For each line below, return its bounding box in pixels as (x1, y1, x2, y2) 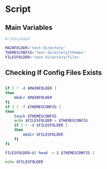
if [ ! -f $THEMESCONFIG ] (5, 104, 61, 109)
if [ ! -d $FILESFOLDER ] (14, 123, 68, 128)
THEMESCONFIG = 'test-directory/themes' (5, 50, 86, 55)
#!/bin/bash (5, 36, 30, 41)
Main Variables (5, 23, 53, 32)
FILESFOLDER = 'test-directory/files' (5, 55, 81, 60)
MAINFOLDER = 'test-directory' (5, 45, 66, 50)
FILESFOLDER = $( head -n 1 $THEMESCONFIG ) (5, 150, 95, 155)
